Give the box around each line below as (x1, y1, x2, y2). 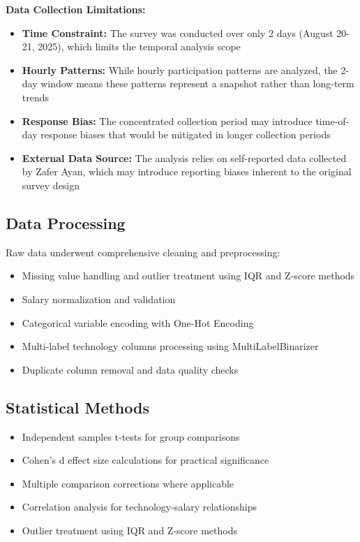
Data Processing (6, 212, 126, 233)
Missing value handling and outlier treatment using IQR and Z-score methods (22, 268, 355, 283)
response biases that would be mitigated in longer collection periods (40, 127, 331, 142)
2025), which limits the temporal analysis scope (38, 39, 241, 54)
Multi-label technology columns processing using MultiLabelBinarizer (22, 339, 319, 353)
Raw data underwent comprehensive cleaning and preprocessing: (6, 244, 280, 259)
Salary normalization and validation (22, 291, 176, 306)
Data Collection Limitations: (6, 2, 146, 16)
